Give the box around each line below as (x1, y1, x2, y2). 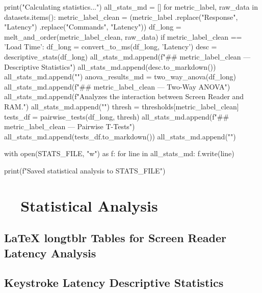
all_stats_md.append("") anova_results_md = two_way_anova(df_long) (4, 71, 236, 82)
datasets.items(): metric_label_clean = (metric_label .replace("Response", (4, 11, 238, 22)
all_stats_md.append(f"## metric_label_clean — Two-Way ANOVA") (4, 81, 230, 92)
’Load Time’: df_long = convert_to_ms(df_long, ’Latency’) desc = (4, 41, 217, 52)
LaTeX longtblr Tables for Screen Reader (4, 230, 226, 246)
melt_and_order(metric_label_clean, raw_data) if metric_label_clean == (4, 31, 242, 42)
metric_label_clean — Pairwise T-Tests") (4, 121, 135, 132)
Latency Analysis (4, 245, 96, 260)
